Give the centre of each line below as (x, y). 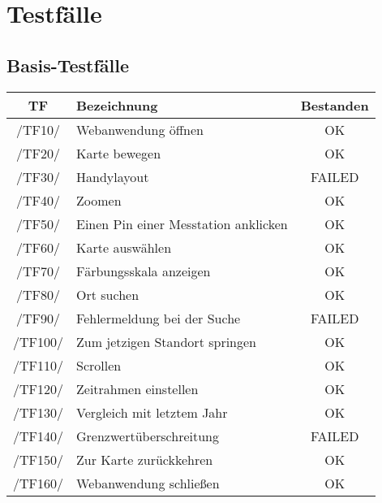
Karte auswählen (124, 247)
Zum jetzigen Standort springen (167, 341)
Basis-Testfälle (68, 65)
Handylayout (113, 176)
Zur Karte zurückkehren (145, 459)
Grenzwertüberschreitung (148, 436)
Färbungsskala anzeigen (144, 271)
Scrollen (99, 365)
